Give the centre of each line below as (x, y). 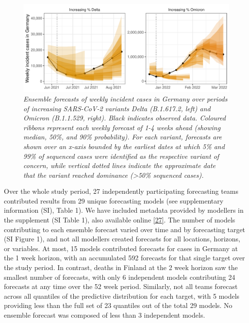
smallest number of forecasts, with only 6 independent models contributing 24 (120, 277)
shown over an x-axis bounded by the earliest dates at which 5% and (124, 146)
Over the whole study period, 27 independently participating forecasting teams (121, 191)
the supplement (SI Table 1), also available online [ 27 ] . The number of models (120, 220)
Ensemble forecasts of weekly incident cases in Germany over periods (125, 98)
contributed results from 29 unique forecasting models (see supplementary (114, 200)
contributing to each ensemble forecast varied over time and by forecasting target (125, 229)
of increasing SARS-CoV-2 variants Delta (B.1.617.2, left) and (117, 108)
